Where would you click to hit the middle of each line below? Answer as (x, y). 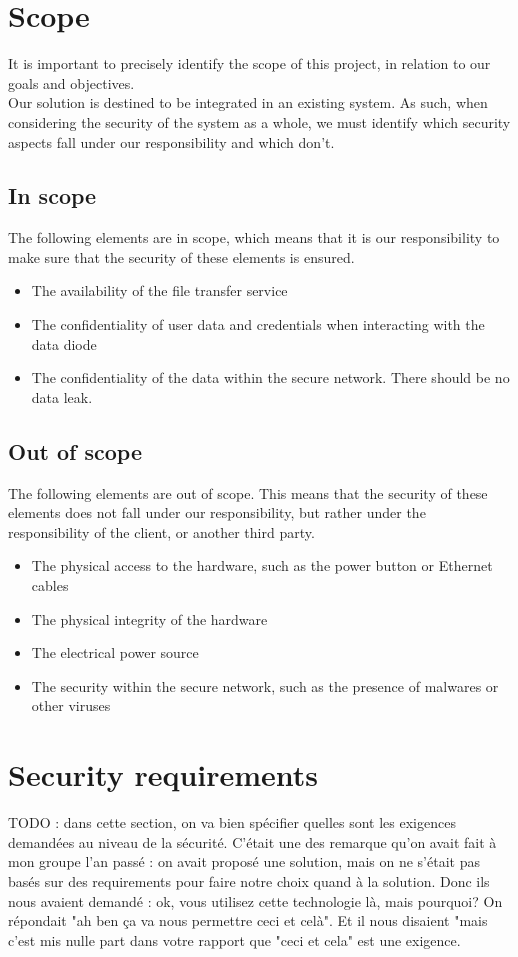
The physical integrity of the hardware (149, 618)
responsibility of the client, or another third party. (161, 531)
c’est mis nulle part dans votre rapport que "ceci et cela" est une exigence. (234, 939)
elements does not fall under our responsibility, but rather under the (217, 512)
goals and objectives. (71, 82)
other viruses (71, 705)
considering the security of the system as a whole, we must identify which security (259, 121)
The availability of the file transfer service (159, 290)
